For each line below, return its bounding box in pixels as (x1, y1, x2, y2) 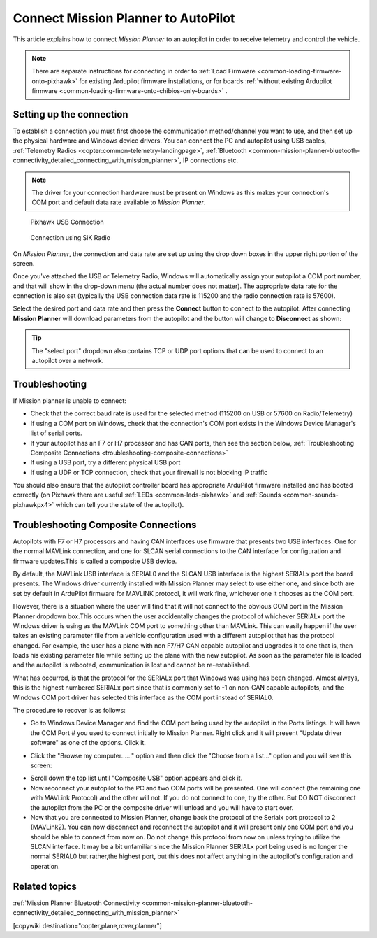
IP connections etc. (182, 156, 239, 164)
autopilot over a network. (31, 357, 104, 365)
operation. (30, 862, 60, 870)
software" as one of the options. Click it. (30, 739, 147, 747)
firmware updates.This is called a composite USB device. (13, 557, 177, 565)
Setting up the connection (13, 108, 128, 120)
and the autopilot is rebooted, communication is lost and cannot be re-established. (13, 661, 251, 669)
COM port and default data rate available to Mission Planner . (31, 198, 206, 206)
